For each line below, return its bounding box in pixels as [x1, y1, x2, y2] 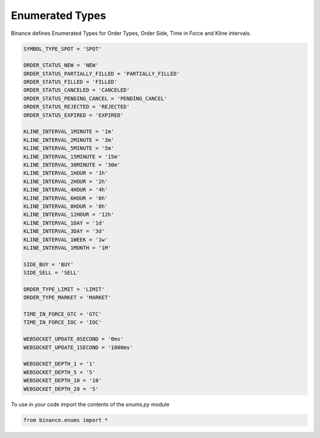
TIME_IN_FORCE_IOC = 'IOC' [23, 319, 102, 326]
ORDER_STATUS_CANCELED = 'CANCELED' [23, 87, 130, 94]
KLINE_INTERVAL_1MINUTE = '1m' [23, 128, 115, 135]
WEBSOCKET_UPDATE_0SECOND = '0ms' [23, 335, 124, 343]
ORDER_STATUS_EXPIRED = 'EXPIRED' [23, 111, 124, 119]
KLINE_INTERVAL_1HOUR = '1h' [23, 170, 108, 177]
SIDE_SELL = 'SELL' [23, 270, 80, 276]
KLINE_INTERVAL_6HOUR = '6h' [23, 194, 108, 202]
